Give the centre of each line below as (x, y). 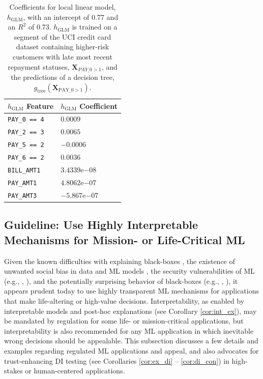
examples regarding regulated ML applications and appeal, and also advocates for (131, 350)
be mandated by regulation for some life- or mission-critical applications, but (124, 321)
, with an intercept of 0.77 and (71, 17)
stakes (13, 371)
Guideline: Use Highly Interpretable (101, 225)
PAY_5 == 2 (26, 145)
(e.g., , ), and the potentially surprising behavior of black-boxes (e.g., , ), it (121, 281)
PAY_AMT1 (22, 183)
